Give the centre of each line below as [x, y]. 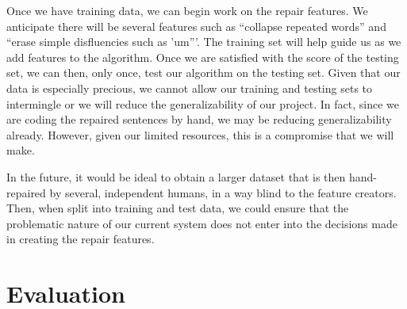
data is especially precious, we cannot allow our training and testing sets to [190, 88]
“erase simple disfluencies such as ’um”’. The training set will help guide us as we [204, 42]
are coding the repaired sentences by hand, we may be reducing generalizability [199, 119]
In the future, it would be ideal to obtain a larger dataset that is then [176, 176]
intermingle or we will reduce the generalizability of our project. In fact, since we [203, 103]
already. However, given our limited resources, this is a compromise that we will [200, 134]
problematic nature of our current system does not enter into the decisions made [202, 223]
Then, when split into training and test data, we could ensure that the [178, 208]
